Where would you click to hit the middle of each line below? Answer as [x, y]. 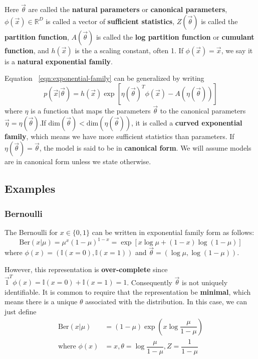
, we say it [237, 50]
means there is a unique [41, 302]
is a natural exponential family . [59, 61]
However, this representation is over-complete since [86, 269]
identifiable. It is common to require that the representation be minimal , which [128, 291]
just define [21, 311]
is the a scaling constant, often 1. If [129, 50]
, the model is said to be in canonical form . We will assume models [145, 148]
